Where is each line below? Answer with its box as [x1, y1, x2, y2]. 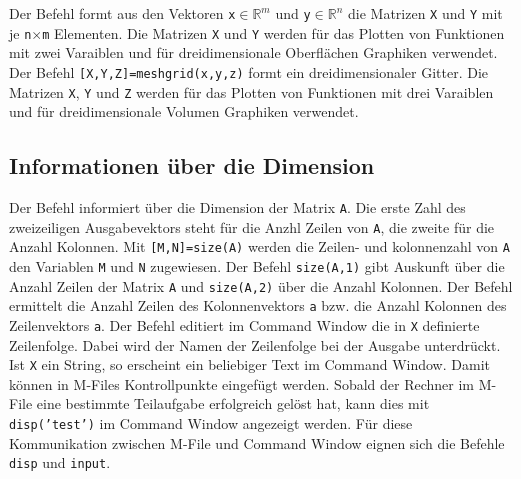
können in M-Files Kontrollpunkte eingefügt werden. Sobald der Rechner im [9, 373, 474, 394]
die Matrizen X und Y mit [347, 3, 503, 23]
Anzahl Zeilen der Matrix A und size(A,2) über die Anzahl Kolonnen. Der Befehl [9, 275, 513, 296]
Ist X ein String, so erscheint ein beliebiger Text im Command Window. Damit [9, 354, 490, 375]
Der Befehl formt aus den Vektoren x [9, 3, 236, 23]
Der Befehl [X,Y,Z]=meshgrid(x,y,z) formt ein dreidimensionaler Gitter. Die [9, 61, 489, 82]
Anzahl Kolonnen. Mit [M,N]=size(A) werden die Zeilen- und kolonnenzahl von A [9, 236, 510, 257]
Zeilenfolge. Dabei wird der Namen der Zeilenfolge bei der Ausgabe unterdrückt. [9, 334, 501, 355]
